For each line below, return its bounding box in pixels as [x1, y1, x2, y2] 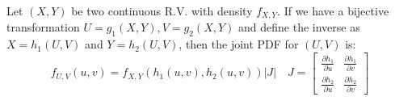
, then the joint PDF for [179, 36, 299, 53]
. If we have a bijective [277, 2, 389, 19]
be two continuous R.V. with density [71, 2, 253, 19]
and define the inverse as [238, 19, 360, 36]
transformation [6, 19, 80, 36]
